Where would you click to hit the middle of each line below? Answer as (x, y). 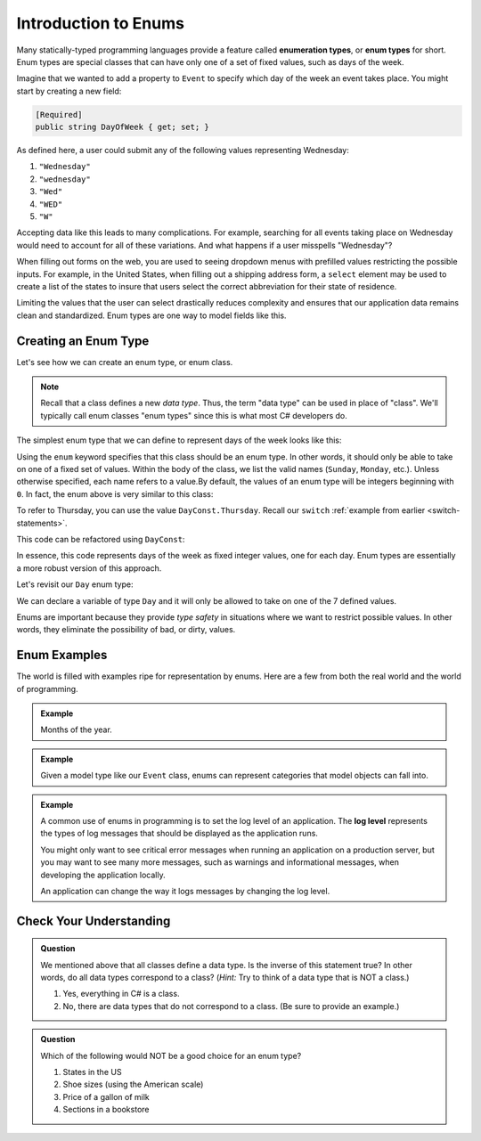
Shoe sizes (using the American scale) (133, 1084)
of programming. (48, 689)
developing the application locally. (103, 875)
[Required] (59, 114)
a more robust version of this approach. (89, 568)
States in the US (92, 1072)
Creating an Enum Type (83, 341)
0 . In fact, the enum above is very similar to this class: (115, 493)
